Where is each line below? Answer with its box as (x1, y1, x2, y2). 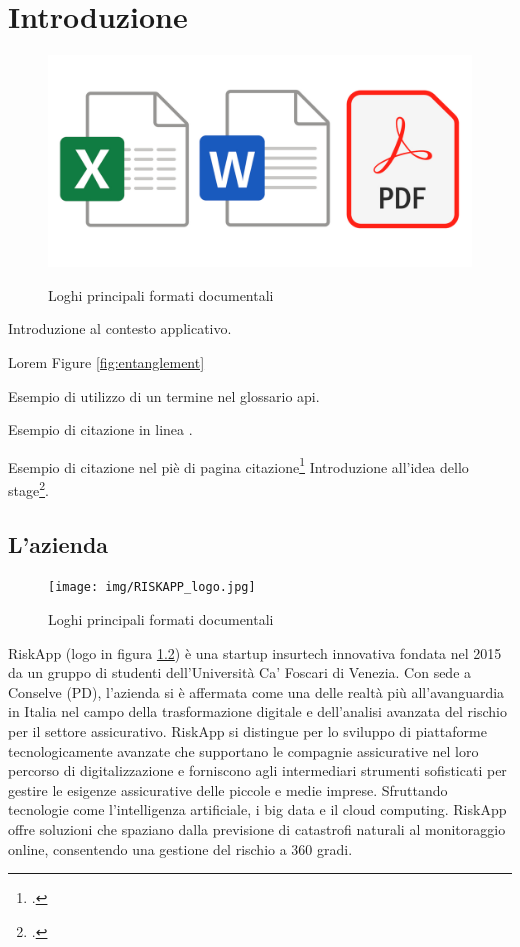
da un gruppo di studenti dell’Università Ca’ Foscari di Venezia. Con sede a (8, 662, 472, 683)
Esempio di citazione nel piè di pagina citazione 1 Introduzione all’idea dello (8, 453, 469, 477)
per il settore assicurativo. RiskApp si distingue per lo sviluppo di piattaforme (8, 721, 487, 742)
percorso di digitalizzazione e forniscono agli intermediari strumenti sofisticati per (8, 760, 507, 781)
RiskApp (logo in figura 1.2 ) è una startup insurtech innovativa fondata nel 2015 (8, 642, 502, 663)
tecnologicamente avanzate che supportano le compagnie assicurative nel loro (8, 740, 479, 761)
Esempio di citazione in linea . (8, 419, 193, 440)
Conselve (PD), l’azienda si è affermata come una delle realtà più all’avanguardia (8, 681, 505, 702)
